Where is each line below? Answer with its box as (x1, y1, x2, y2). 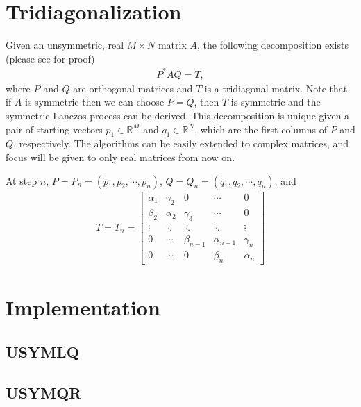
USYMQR (6, 381, 82, 403)
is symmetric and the (230, 94, 321, 109)
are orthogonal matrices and (73, 81, 193, 95)
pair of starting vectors (6, 122, 103, 136)
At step (6, 173, 37, 188)
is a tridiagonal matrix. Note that (204, 81, 348, 95)
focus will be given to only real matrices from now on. (6, 150, 235, 165)
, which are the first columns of (194, 122, 327, 136)
